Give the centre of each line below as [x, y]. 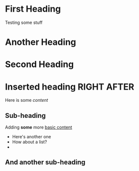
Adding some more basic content [39, 127]
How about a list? [30, 142]
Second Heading [40, 65]
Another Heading [41, 42]
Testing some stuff [24, 22]
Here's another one [31, 137]
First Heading [33, 9]
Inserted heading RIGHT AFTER [70, 87]
